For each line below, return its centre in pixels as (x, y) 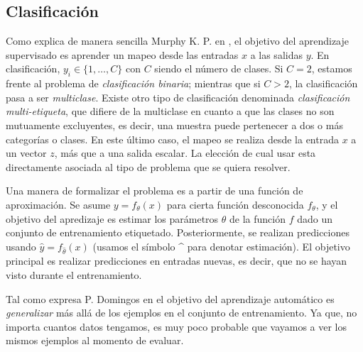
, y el (327, 204)
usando (21, 246)
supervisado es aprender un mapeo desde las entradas (122, 54)
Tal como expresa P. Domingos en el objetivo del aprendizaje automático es (170, 298)
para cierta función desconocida (235, 204)
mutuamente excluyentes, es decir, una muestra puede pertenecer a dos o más (174, 125)
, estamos (332, 68)
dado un (315, 218)
